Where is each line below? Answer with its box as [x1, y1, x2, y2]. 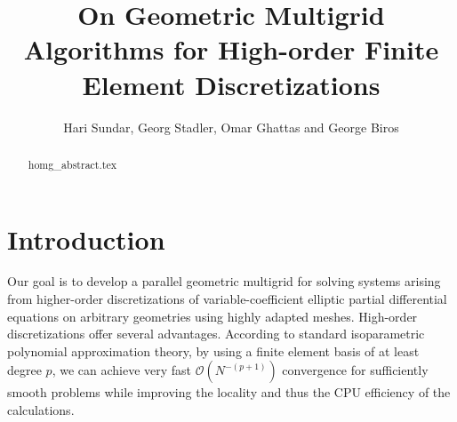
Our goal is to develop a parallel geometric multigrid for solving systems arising [7, 272, 441, 291]
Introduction [7, 220, 165, 257]
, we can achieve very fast [52, 361, 192, 379]
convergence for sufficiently [282, 361, 429, 379]
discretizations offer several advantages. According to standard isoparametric [7, 324, 425, 343]
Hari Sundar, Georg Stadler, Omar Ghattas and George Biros [63, 117, 399, 136]
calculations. [7, 401, 75, 419]
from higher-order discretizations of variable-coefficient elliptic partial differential [7, 290, 447, 308]
